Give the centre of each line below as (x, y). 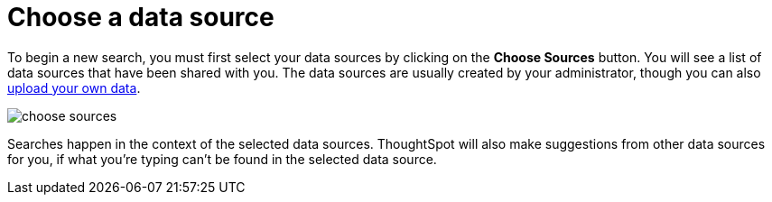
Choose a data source (141, 17)
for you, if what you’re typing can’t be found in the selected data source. (222, 159)
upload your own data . (74, 87)
